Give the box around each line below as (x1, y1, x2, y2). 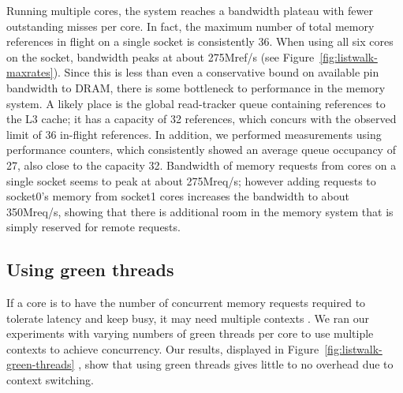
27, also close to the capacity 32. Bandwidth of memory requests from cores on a (6, 156, 397, 173)
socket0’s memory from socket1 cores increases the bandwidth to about (6, 188, 349, 204)
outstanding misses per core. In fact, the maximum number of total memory (6, 17, 375, 34)
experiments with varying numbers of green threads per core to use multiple (6, 325, 374, 342)
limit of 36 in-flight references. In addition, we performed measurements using (6, 125, 382, 142)
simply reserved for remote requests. (6, 219, 181, 235)
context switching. (6, 372, 94, 388)
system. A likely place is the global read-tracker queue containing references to (6, 95, 386, 111)
